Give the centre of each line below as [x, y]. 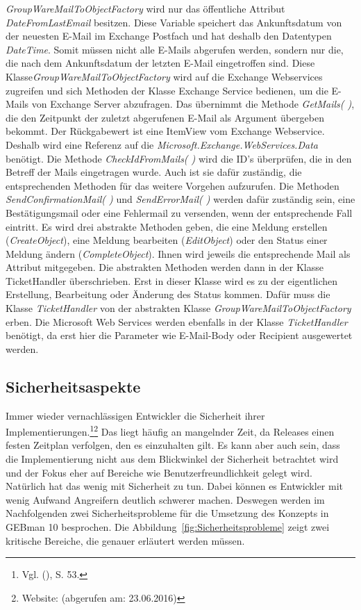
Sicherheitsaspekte [73, 386]
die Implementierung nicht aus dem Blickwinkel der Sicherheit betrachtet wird [172, 459]
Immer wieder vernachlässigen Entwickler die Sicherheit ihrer [135, 415]
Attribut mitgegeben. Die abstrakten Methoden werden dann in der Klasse [165, 267]
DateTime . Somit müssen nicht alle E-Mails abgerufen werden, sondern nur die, [175, 49]
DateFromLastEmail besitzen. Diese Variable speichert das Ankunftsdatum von [174, 22]
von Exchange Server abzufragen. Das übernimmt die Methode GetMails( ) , [193, 104]
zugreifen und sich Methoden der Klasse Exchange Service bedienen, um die [167, 90]
